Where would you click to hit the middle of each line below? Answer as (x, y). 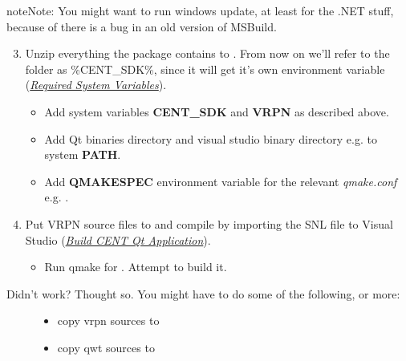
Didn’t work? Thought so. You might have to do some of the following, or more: (203, 293)
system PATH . (83, 154)
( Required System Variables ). (96, 85)
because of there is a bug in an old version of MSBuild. (142, 26)
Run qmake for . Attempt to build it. (136, 267)
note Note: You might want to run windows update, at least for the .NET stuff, (200, 10)
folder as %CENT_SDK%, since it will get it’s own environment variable (205, 69)
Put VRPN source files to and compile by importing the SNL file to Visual (209, 223)
